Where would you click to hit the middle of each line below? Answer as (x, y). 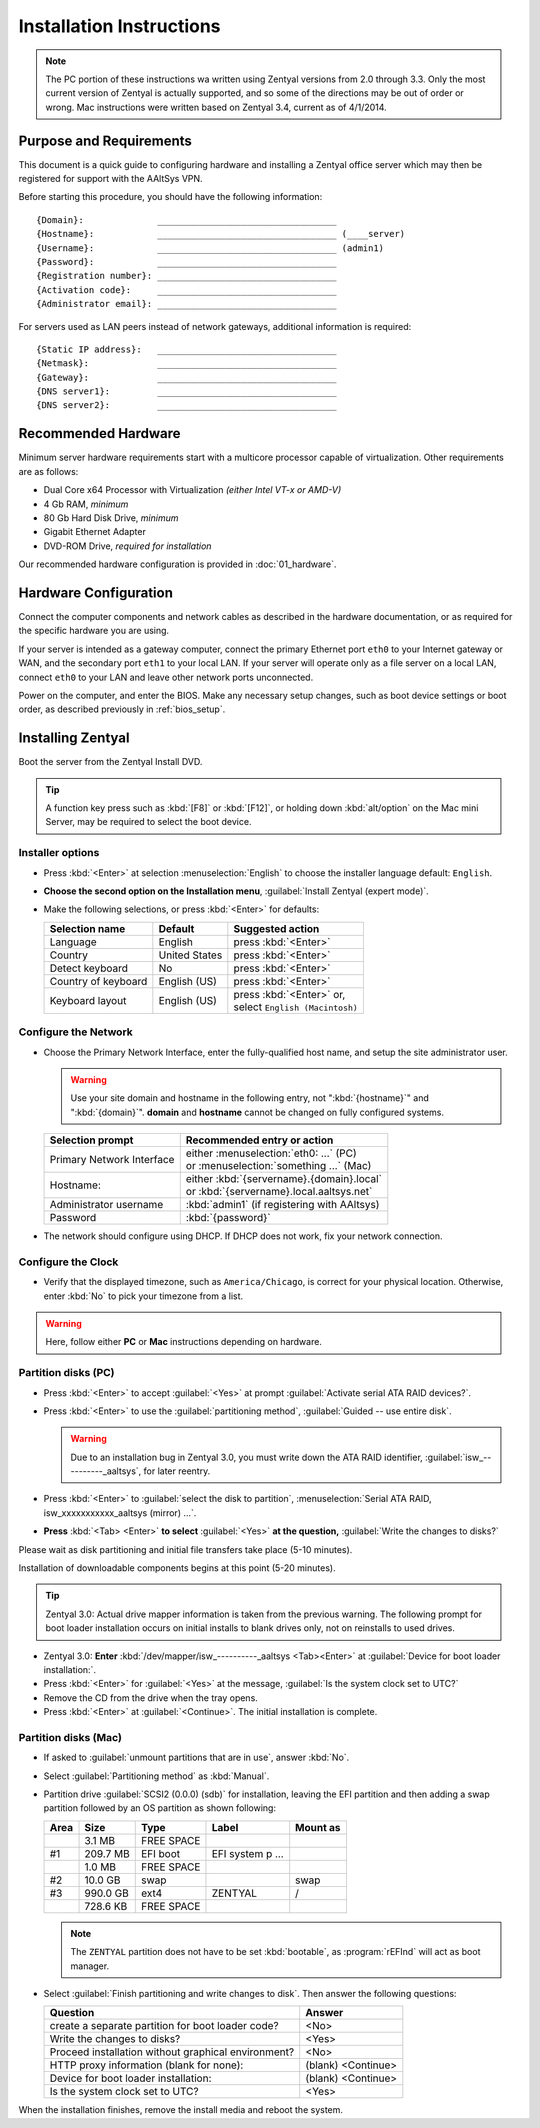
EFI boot (160, 1853)
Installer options (59, 853)
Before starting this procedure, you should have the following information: (170, 197)
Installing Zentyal (74, 738)
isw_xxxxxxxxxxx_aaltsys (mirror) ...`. (120, 1512)
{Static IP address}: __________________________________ (186, 349)
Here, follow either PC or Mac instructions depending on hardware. (183, 1342)
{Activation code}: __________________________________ (186, 289)
